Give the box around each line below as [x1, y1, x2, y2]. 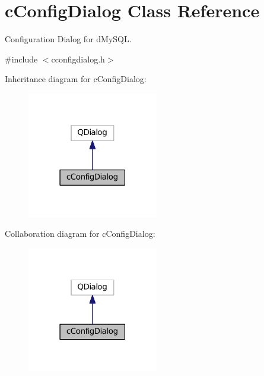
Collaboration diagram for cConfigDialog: [5, 227, 155, 240]
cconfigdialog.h [51, 52, 105, 65]
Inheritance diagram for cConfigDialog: [5, 73, 147, 85]
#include [5, 52, 38, 65]
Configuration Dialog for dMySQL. [5, 33, 132, 45]
